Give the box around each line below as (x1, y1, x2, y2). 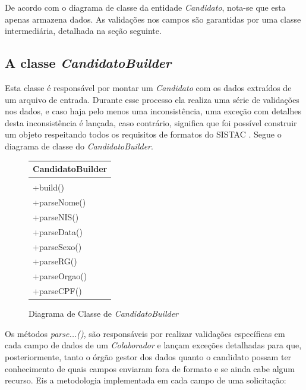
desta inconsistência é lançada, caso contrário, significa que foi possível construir (5, 116, 297, 129)
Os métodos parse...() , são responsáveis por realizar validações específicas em (5, 327, 285, 339)
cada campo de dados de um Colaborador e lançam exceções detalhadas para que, (5, 339, 302, 351)
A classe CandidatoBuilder (5, 54, 172, 72)
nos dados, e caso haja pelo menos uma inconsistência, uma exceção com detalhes (5, 105, 302, 117)
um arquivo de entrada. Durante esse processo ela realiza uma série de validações (5, 93, 299, 105)
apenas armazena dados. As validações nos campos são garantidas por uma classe (5, 13, 301, 25)
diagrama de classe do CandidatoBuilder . (5, 139, 153, 152)
